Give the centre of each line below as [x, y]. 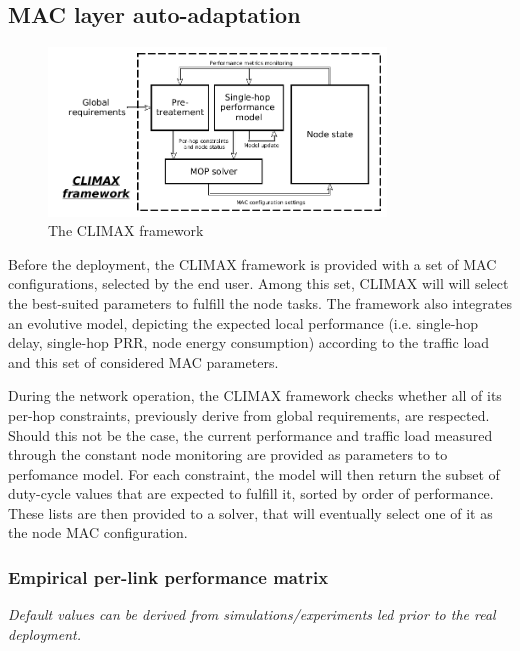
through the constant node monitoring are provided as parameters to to [228, 454]
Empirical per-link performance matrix [168, 577]
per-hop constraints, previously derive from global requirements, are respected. [249, 414]
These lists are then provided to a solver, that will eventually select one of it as [250, 512]
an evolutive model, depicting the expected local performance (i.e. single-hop [243, 322]
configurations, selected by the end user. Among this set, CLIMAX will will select [258, 283]
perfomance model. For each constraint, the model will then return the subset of [254, 473]
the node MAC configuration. [98, 532]
